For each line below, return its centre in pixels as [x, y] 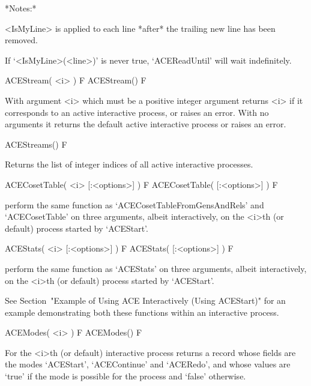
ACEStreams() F [36, 144]
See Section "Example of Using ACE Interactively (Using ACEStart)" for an [145, 300]
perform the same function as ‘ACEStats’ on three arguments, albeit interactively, [156, 268]
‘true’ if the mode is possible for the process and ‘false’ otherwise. [125, 376]
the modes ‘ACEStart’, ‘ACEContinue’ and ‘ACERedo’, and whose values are [148, 364]
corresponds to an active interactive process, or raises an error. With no [137, 112]
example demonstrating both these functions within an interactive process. [142, 312]
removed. [21, 40]
